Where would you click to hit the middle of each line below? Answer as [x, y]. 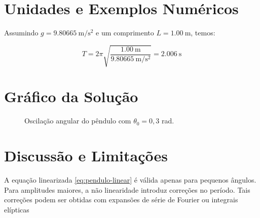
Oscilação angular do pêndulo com [78, 121]
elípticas [17, 209]
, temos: [203, 33]
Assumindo [21, 33]
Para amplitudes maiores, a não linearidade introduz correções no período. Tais [127, 189]
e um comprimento [125, 33]
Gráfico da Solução [71, 96]
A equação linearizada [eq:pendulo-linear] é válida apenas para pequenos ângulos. [130, 180]
